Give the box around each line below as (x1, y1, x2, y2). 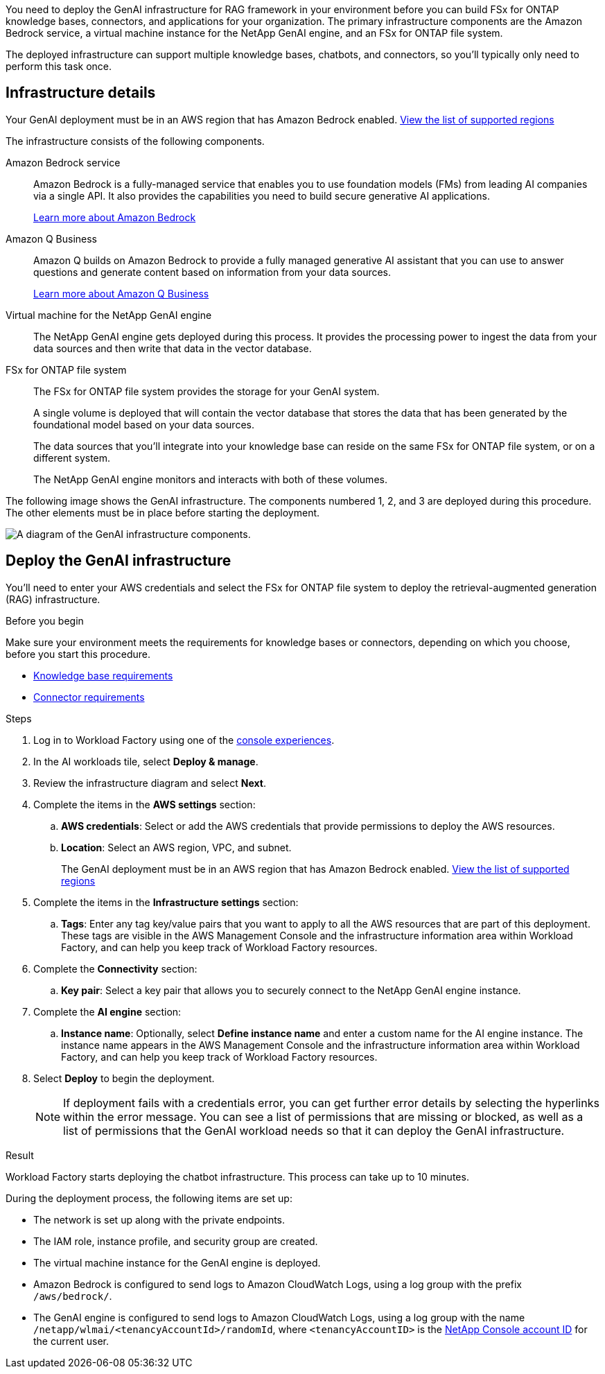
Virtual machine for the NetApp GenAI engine (6, 308, 212, 321)
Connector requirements (33, 690, 145, 703)
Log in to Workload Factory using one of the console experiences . (33, 733, 335, 746)
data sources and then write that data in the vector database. (33, 342, 312, 354)
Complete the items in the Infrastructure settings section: (33, 896, 299, 908)
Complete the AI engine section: (33, 1005, 182, 1018)
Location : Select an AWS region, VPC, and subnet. (61, 841, 292, 853)
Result (6, 1149, 34, 1161)
